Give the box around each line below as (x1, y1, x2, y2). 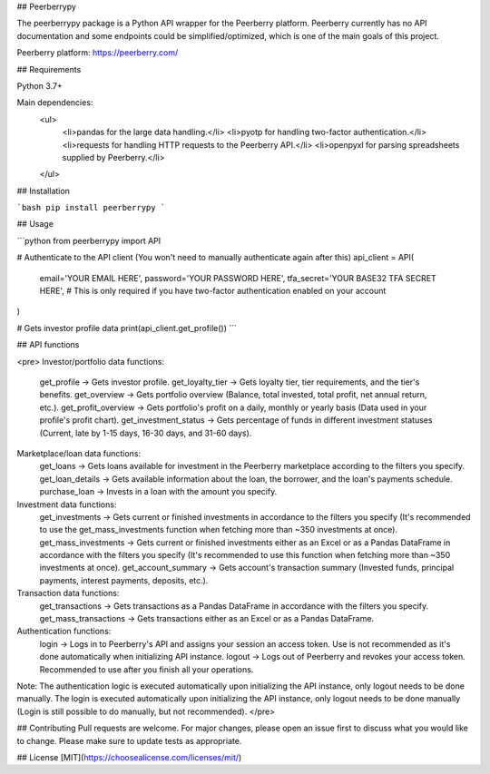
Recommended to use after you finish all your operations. (39, 663, 254, 675)
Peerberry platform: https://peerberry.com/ (16, 47, 179, 58)
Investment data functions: (16, 499, 117, 510)
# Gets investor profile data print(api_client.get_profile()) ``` (16, 322, 238, 333)
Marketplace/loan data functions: (16, 447, 141, 458)
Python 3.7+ (16, 80, 63, 91)
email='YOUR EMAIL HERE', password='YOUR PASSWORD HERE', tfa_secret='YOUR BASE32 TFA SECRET (39, 272, 437, 283)
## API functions (16, 339, 80, 350)
